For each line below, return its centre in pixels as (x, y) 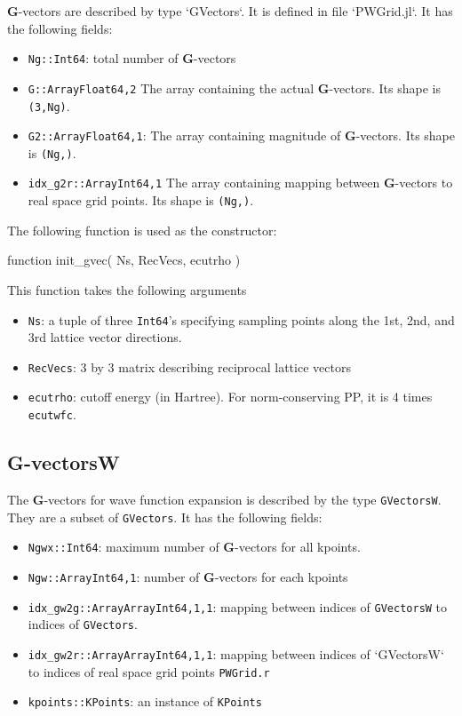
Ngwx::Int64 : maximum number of (123, 547)
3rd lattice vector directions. (105, 337)
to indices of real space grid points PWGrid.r (149, 671)
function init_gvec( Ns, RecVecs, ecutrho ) (124, 260)
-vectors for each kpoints (281, 576)
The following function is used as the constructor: (142, 230)
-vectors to (424, 183)
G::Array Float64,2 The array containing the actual (171, 88)
